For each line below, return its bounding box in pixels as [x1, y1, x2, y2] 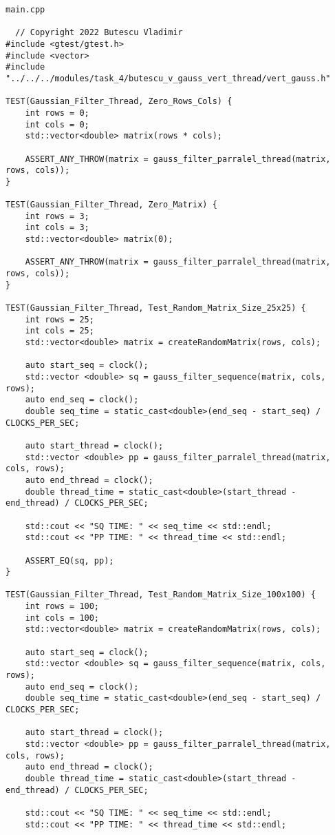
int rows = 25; [25, 314, 94, 324]
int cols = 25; [25, 326, 94, 336]
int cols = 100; [25, 612, 100, 623]
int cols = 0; [25, 119, 89, 130]
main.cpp [6, 5, 45, 14]
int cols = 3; [25, 223, 89, 233]
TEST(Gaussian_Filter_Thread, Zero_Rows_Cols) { [6, 96, 233, 107]
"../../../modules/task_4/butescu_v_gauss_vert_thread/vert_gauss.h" [6, 73, 331, 83]
